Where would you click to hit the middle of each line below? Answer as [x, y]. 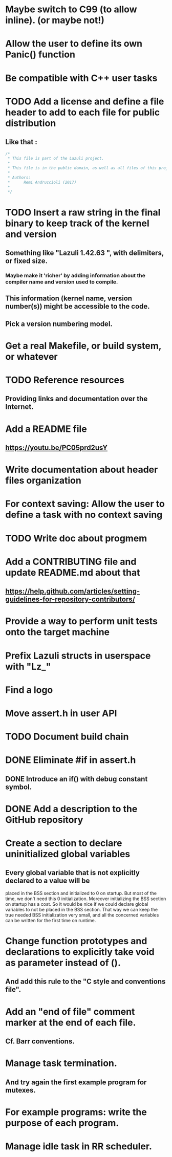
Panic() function [40, 54]
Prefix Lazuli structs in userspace [78, 656]
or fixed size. [26, 261]
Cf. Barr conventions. [40, 1042]
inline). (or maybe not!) [55, 20]
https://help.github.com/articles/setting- [73, 591]
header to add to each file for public [83, 112]
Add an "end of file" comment [70, 1011]
